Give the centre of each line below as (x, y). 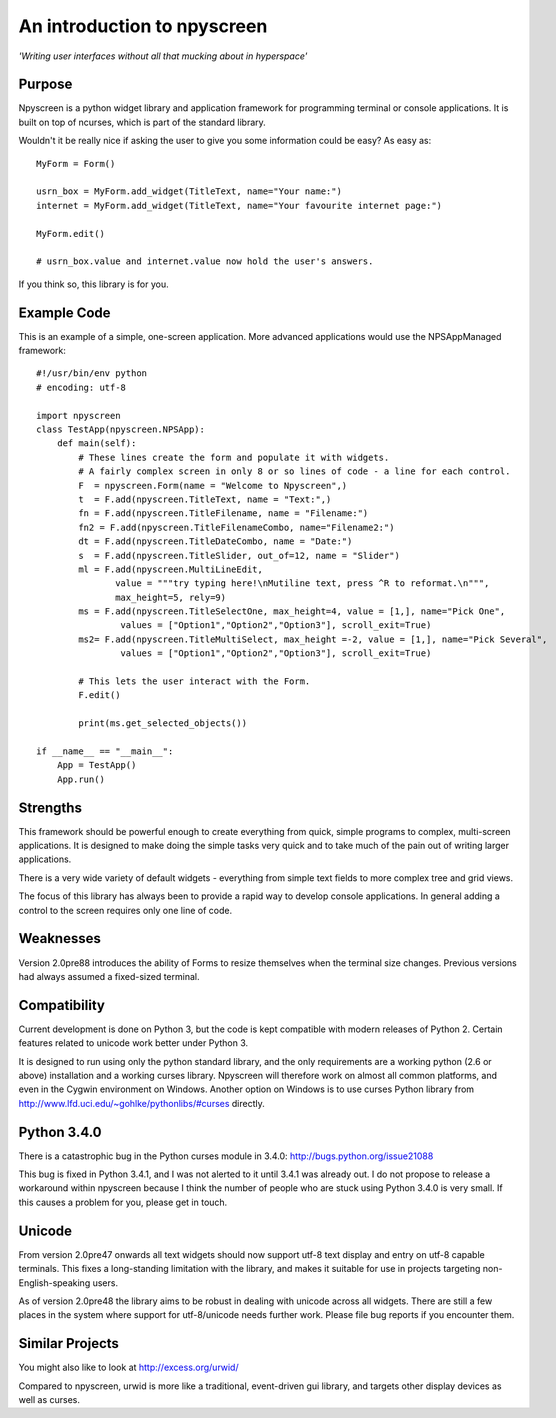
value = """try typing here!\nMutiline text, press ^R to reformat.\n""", (302, 583)
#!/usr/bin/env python (92, 373)
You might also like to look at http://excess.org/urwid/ (128, 1367)
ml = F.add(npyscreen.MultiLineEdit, (171, 569)
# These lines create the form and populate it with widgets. (234, 457)
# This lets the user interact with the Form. (194, 681)
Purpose (45, 84)
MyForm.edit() (70, 233)
